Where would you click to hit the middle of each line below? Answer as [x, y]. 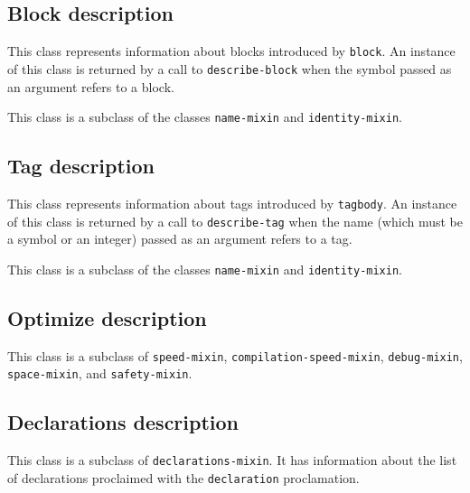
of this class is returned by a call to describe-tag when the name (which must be [235, 221]
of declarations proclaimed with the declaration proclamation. [183, 477]
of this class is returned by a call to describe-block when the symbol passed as [230, 68]
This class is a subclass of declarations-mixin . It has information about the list [232, 460]
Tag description [81, 166]
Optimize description [107, 317]
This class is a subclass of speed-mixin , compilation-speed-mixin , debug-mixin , [235, 355]
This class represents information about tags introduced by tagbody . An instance [232, 203]
